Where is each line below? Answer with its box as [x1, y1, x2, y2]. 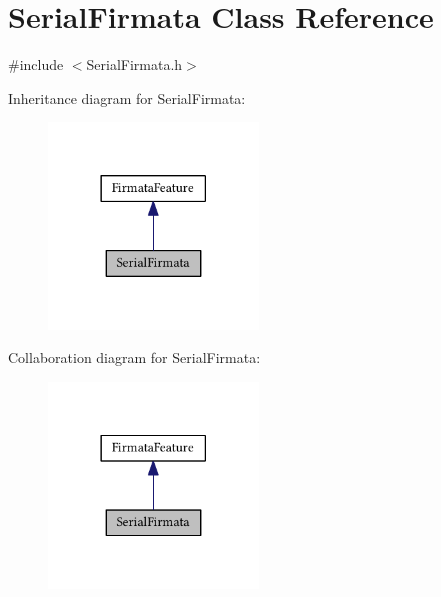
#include [8, 54, 64, 75]
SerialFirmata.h [86, 54, 183, 75]
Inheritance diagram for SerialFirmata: [8, 87, 246, 108]
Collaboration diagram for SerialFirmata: [8, 347, 261, 368]
